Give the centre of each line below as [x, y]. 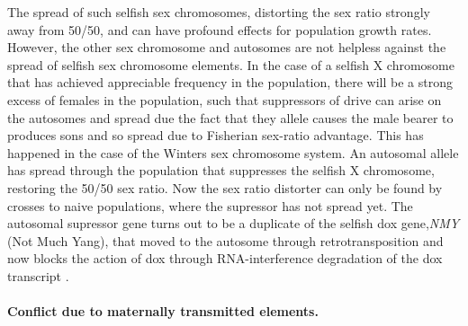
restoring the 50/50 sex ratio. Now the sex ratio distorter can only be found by [225, 187]
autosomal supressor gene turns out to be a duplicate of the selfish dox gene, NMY [234, 223]
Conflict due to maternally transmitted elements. [163, 311]
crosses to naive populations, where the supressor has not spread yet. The [210, 205]
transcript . [38, 275]
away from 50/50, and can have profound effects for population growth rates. [220, 29]
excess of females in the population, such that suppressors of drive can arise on [225, 99]
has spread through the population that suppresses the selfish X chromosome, [221, 170]
